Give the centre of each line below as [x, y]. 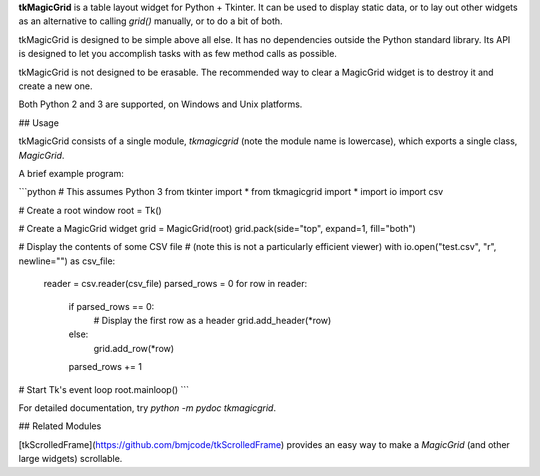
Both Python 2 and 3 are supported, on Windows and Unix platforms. [160, 104]
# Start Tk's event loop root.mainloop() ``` [104, 389]
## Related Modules [60, 426]
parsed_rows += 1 [105, 367]
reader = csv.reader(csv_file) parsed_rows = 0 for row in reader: [175, 284]
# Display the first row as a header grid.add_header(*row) [212, 321]
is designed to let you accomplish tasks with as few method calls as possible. [177, 54]
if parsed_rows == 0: [111, 306]
